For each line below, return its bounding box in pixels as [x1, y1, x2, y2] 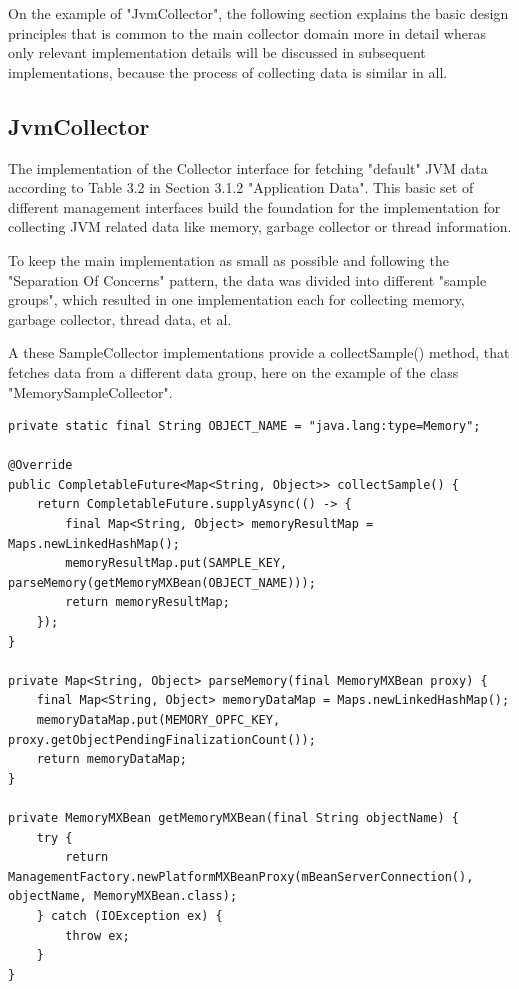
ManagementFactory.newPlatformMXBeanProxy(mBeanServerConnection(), [8, 869, 474, 884]
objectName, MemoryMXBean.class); [8, 889, 238, 904]
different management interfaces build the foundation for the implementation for [8, 196, 501, 217]
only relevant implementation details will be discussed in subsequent [8, 42, 426, 63]
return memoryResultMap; [65, 595, 230, 610]
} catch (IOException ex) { [36, 908, 223, 923]
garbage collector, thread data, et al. [8, 308, 232, 329]
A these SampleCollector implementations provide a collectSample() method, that [8, 342, 510, 363]
